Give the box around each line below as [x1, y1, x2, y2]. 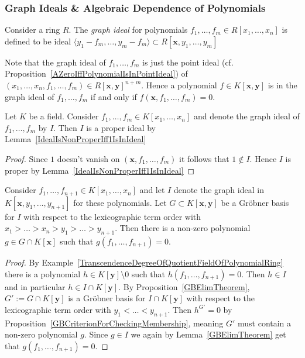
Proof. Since [5, 152, 48, 164]
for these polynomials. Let [73, 196, 167, 208]
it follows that [179, 152, 229, 164]
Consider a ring [5, 23, 60, 36]
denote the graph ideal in [173, 184, 264, 196]
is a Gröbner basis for [68, 292, 146, 304]
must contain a [237, 316, 292, 329]
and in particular [5, 280, 66, 292]
